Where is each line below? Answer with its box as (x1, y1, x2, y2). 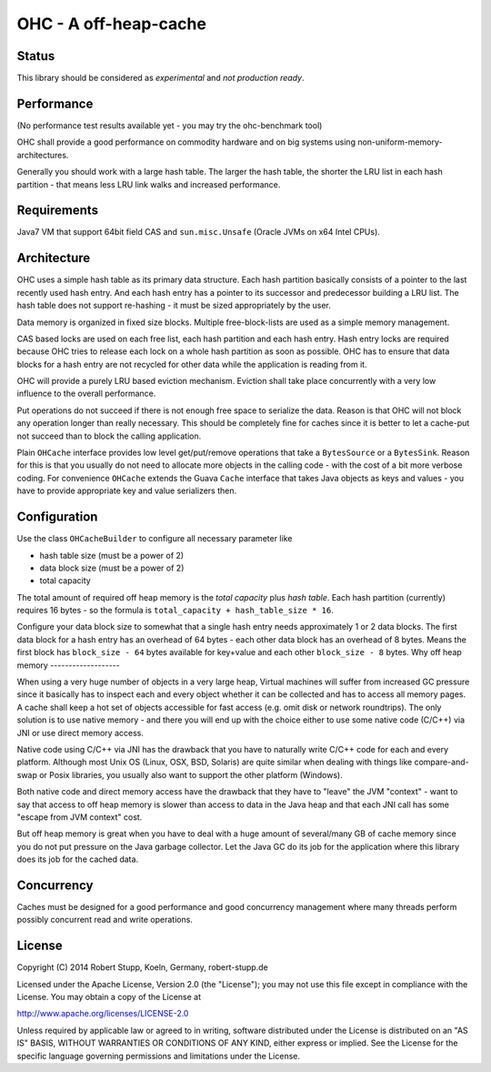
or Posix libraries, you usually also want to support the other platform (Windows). (39, 769, 343, 780)
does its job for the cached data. (16, 854, 139, 865)
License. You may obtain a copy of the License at (16, 992, 202, 1003)
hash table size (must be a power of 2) (39, 550, 185, 561)
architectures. (16, 149, 69, 160)
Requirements (16, 203, 99, 218)
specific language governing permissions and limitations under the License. (16, 1050, 300, 1061)
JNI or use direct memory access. (16, 727, 145, 738)
